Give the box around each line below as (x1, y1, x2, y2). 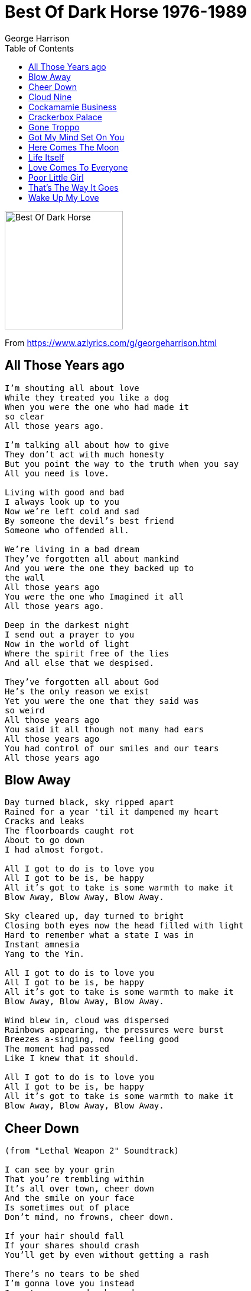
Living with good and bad (5, 487, 125, 497)
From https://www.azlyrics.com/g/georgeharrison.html (5, 337, 217, 348)
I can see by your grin (5, 1165, 115, 1175)
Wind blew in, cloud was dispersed (5, 1015, 169, 1026)
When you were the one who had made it (5, 402, 189, 412)
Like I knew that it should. (5, 1053, 139, 1063)
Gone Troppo (28, 121, 80, 132)
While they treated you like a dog (5, 392, 169, 402)
